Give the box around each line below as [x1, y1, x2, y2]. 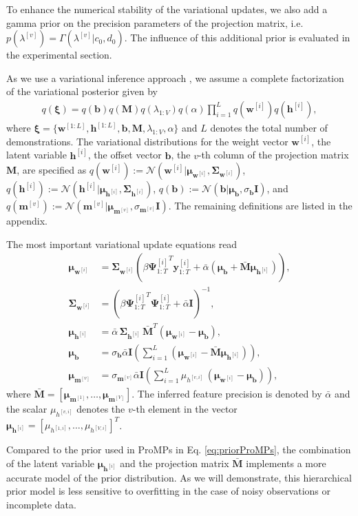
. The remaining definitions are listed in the [168, 198, 352, 213]
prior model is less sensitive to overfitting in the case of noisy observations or [6, 484, 331, 498]
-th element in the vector [132, 401, 238, 415]
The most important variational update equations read [6, 236, 238, 251]
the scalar [6, 401, 48, 415]
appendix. [6, 214, 48, 228]
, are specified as [17, 163, 87, 177]
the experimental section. [6, 48, 112, 62]
